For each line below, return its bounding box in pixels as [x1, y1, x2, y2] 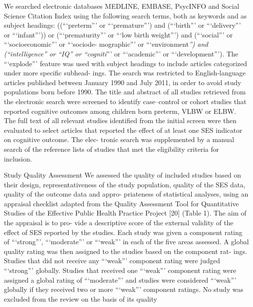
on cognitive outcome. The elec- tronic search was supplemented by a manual [4, 134, 235, 144]
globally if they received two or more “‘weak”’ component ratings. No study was [4, 284, 243, 294]
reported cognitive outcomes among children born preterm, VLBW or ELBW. [4, 106, 236, 116]
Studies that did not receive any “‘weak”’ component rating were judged [4, 255, 220, 266]
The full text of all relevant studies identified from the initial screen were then [4, 115, 236, 126]
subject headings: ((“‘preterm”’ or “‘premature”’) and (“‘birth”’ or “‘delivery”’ [4, 20, 241, 30]
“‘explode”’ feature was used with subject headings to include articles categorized [4, 58, 247, 68]
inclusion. [4, 153, 32, 163]
